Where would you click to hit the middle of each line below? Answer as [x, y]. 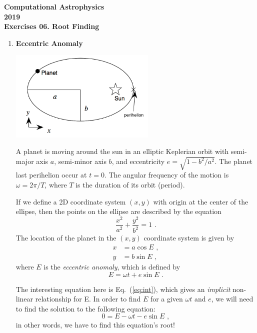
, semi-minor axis [80, 161]
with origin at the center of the [201, 201]
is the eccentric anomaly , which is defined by [112, 266]
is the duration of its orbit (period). [130, 184]
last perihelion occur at [51, 175]
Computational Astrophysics [54, 6]
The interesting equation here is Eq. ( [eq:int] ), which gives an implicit [123, 289]
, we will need [232, 299]
